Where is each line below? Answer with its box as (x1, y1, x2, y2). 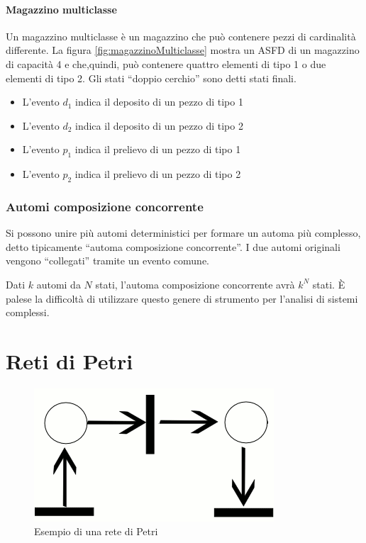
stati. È (312, 276, 345, 291)
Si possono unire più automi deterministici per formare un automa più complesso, (6, 225, 361, 240)
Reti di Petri (6, 346, 133, 375)
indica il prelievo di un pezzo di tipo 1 (74, 142, 241, 157)
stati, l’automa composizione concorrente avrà (95, 276, 295, 291)
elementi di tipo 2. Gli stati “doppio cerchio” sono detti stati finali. (6, 70, 296, 85)
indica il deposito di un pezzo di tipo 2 (75, 118, 243, 133)
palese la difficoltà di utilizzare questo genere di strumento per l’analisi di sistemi (6, 291, 358, 306)
